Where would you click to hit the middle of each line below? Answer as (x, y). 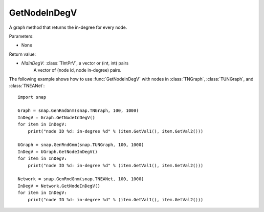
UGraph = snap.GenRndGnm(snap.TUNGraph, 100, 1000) (81, 145)
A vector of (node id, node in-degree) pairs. (77, 70)
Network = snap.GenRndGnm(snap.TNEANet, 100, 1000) (81, 179)
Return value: (22, 54)
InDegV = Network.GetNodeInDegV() (59, 186)
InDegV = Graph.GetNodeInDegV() (56, 117)
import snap (32, 97)
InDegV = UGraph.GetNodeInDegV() (58, 152)
